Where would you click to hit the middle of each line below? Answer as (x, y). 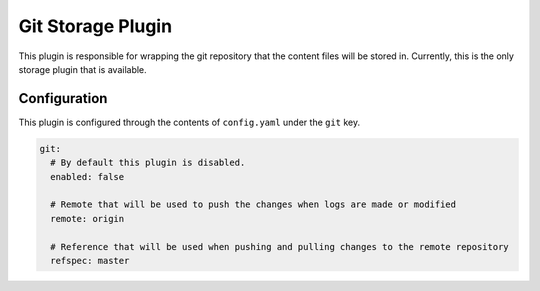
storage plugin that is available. (82, 69)
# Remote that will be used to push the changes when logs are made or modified (253, 204)
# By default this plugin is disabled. (148, 163)
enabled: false (87, 176)
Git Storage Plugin (95, 26)
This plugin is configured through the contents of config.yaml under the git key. (189, 122)
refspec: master (90, 260)
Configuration (63, 98)
